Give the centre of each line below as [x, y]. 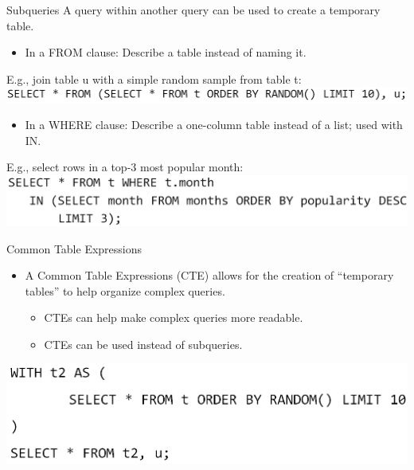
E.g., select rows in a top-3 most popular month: [125, 167]
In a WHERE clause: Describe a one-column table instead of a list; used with [214, 125]
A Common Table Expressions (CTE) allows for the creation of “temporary [209, 275]
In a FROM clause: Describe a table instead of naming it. [166, 52]
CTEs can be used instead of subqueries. [143, 344]
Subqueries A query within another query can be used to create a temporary [193, 10]
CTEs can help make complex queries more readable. [174, 317]
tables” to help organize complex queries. [125, 290]
